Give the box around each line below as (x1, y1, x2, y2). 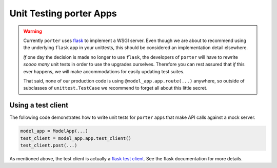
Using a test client (9, 101, 69, 110)
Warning (23, 28, 42, 34)
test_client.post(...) (20, 142, 77, 148)
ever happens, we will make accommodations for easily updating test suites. (23, 68, 185, 74)
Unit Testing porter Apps (9, 8, 117, 19)
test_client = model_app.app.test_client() (20, 135, 132, 141)
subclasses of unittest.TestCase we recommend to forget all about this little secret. (23, 85, 208, 91)
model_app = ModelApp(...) (20, 128, 88, 134)
